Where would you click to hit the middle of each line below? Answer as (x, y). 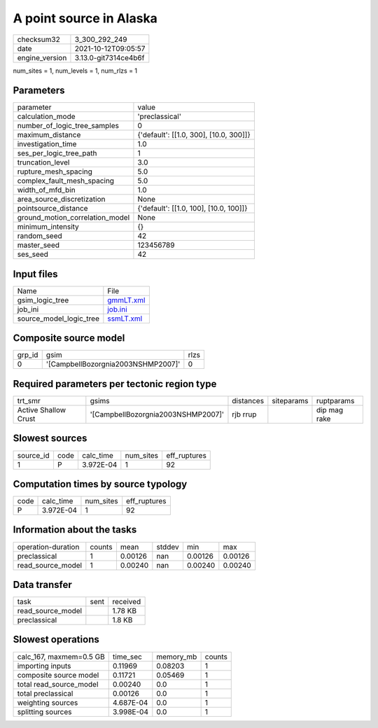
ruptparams (335, 401)
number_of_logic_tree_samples (68, 126)
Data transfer (43, 584)
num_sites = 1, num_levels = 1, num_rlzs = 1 (75, 71)
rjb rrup (244, 414)
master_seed (38, 245)
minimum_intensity (48, 227)
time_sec (127, 657)
